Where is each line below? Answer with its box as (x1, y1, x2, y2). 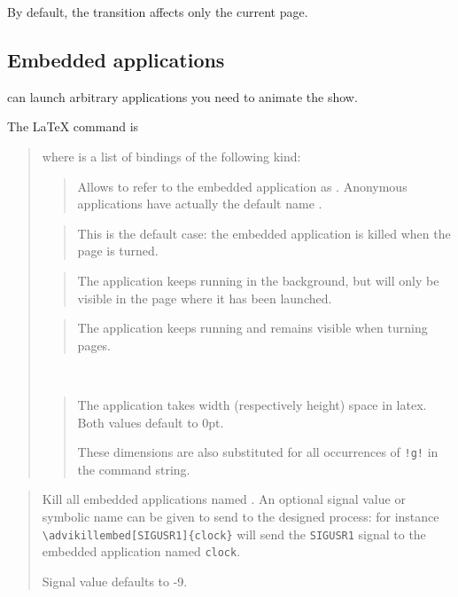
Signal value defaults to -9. (42, 571, 188, 590)
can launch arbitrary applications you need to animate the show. (7, 87, 358, 106)
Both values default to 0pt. (77, 412, 224, 431)
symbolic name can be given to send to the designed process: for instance (42, 507, 439, 525)
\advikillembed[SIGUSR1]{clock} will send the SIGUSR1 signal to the (42, 524, 426, 543)
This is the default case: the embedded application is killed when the (77, 224, 451, 242)
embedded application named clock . (42, 542, 241, 561)
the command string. (77, 460, 190, 478)
